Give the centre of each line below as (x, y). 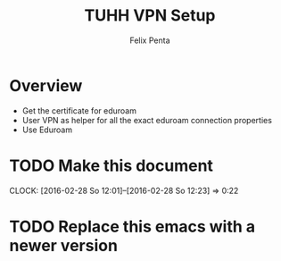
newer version (64, 245)
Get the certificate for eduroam (79, 110)
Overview (46, 85)
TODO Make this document (112, 165)
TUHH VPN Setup (150, 16)
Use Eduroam (47, 130)
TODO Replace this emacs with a (132, 227)
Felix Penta (150, 40)
